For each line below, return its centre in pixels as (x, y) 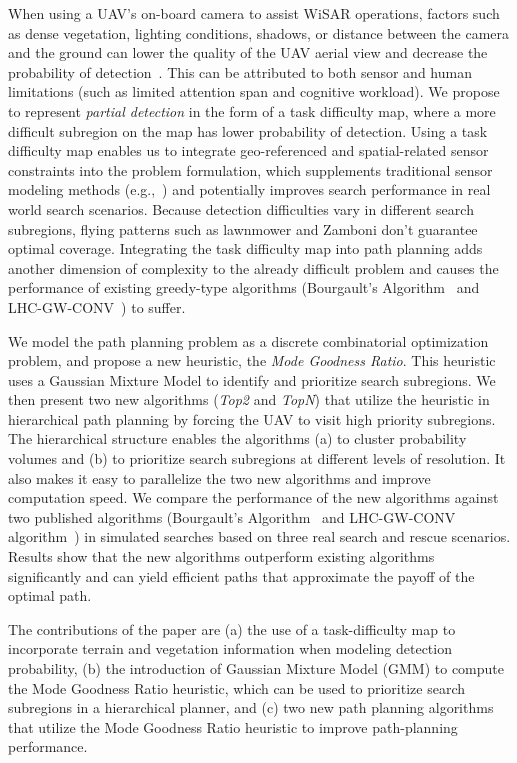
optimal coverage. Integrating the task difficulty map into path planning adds (245, 248)
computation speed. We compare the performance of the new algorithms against (253, 497)
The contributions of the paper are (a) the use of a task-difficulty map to (232, 628)
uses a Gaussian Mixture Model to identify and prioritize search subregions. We (252, 379)
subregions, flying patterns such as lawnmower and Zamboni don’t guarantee (243, 228)
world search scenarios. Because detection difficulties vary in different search (241, 208)
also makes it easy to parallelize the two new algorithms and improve (219, 477)
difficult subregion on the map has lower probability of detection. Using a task (248, 130)
